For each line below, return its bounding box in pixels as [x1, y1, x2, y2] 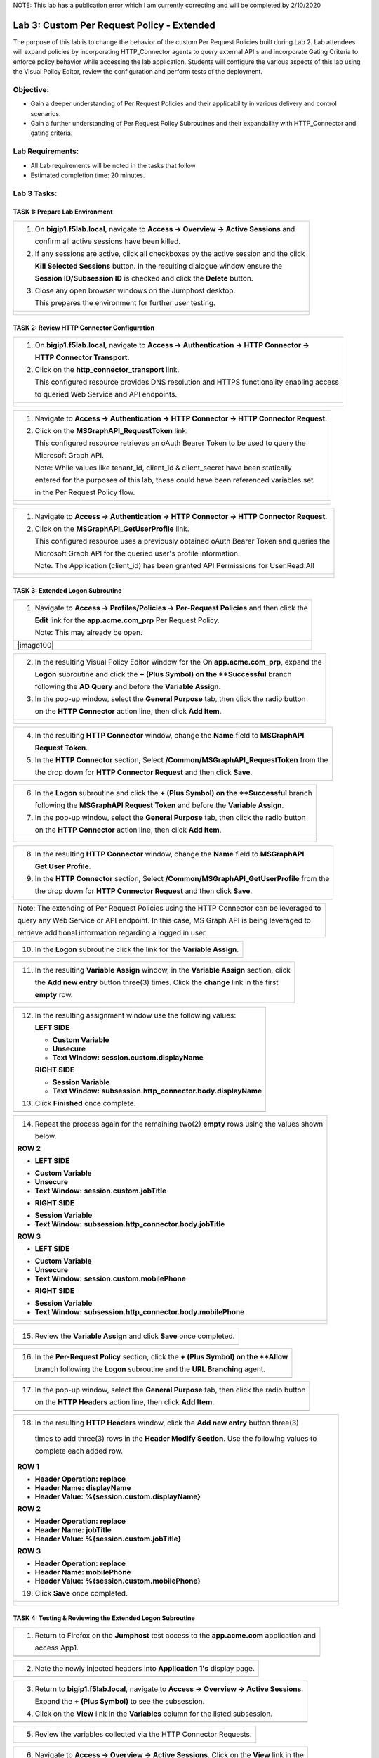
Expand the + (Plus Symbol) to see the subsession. [34, 1696, 205, 1706]
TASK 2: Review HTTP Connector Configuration [13, 323, 155, 332]
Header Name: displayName [34, 1482, 131, 1492]
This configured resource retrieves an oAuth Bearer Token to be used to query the [34, 438, 307, 448]
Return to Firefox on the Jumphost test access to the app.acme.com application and [34, 1630, 316, 1640]
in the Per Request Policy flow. [34, 487, 135, 497]
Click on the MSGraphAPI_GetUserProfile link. [34, 524, 189, 534]
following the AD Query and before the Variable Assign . [34, 681, 221, 691]
